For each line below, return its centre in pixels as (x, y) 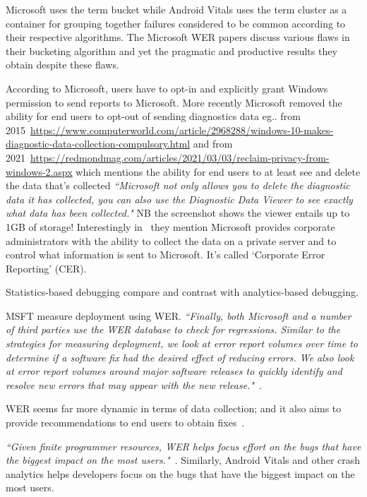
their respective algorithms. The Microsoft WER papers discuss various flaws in (178, 37)
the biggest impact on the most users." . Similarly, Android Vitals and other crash (183, 460)
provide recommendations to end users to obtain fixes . (125, 423)
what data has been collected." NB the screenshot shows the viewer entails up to (178, 213)
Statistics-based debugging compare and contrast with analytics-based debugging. (182, 292)
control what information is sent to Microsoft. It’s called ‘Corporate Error (166, 255)
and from (213, 144)
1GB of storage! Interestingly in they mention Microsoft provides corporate (170, 226)
